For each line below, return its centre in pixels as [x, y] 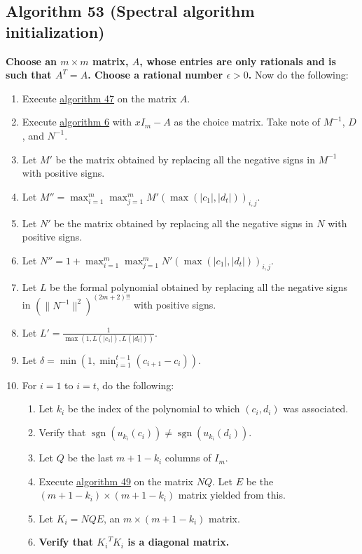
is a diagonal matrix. [179, 542]
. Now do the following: [298, 75]
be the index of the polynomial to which [154, 408]
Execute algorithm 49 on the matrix [116, 481]
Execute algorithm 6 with [77, 122]
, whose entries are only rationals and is [238, 61]
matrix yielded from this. [232, 495]
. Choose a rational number [155, 75]
